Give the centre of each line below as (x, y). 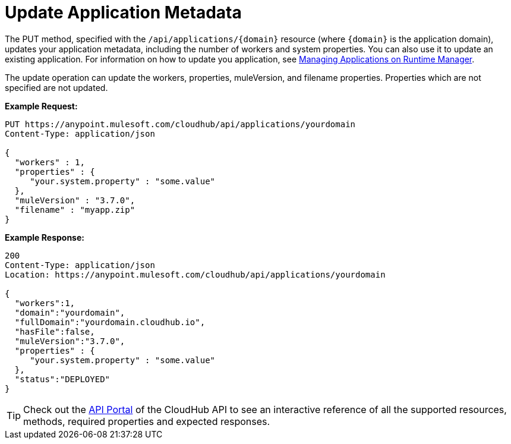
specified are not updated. (56, 87)
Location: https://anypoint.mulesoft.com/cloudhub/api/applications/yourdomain (195, 274)
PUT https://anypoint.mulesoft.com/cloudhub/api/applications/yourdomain (180, 124)
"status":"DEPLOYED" (62, 379)
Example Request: (41, 106)
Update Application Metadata (123, 12)
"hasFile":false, (55, 331)
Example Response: (45, 237)
